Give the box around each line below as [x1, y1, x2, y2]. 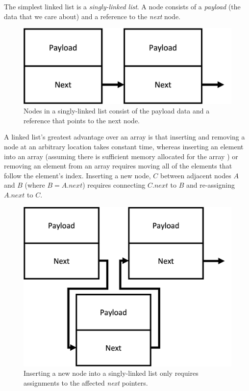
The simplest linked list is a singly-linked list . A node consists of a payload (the [4, 1, 241, 11]
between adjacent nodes [160, 170, 231, 180]
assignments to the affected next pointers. [24, 377, 148, 388]
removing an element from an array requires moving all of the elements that [4, 161, 232, 171]
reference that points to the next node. [24, 115, 140, 125]
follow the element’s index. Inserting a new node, [4, 170, 151, 180]
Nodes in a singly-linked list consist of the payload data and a [24, 106, 210, 116]
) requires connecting [82, 180, 146, 190]
